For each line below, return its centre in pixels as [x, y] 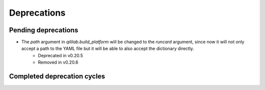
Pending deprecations [44, 30]
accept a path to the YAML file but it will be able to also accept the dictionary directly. [108, 48]
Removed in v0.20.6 [58, 62]
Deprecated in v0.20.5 [61, 55]
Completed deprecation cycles [57, 77]
